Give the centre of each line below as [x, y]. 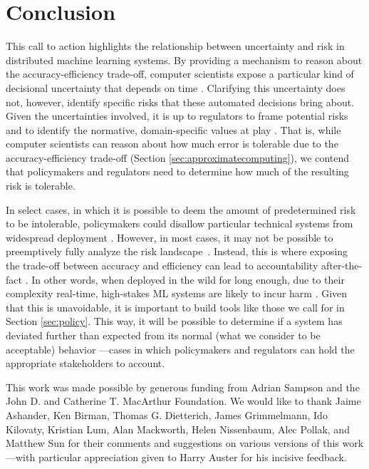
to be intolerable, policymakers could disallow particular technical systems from [180, 223]
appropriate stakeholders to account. [85, 363]
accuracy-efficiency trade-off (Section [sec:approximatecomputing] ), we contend [178, 157]
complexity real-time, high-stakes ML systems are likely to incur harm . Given [177, 293]
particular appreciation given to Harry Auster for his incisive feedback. [192, 457]
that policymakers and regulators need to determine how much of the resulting [177, 171]
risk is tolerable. [41, 186]
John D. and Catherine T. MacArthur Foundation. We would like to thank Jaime [183, 401]
